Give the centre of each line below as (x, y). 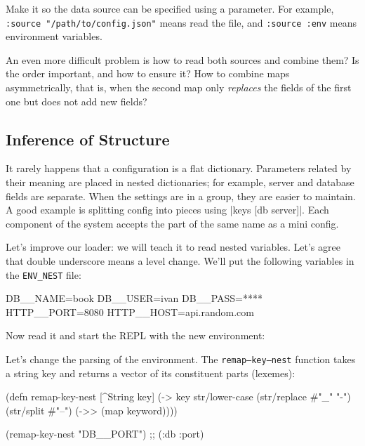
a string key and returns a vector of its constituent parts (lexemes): (151, 373)
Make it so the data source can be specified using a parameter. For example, (170, 8)
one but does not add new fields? (77, 101)
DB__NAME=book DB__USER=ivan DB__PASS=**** (134, 298)
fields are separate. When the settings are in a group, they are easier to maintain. (181, 196)
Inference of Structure (88, 139)
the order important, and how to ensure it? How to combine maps (148, 73)
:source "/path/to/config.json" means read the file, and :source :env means (181, 22)
